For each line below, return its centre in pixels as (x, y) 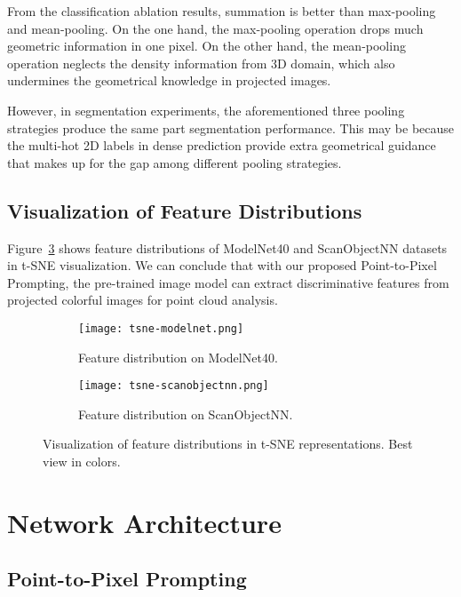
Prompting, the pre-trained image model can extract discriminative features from (228, 282)
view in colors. (82, 462)
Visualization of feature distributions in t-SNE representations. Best (228, 444)
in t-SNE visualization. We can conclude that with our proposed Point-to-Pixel (222, 265)
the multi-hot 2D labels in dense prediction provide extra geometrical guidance (222, 145)
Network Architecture (144, 522)
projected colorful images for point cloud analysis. (143, 300)
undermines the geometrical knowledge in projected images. (169, 80)
